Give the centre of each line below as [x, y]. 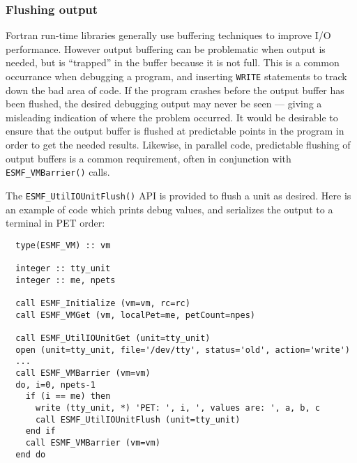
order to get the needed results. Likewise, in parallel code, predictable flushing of [178, 145]
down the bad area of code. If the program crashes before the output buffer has [175, 90]
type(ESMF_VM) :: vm [63, 245]
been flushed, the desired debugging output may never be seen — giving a [164, 104]
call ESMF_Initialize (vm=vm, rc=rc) [103, 303]
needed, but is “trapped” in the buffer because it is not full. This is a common [173, 62]
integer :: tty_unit [63, 269]
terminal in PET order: [55, 223]
